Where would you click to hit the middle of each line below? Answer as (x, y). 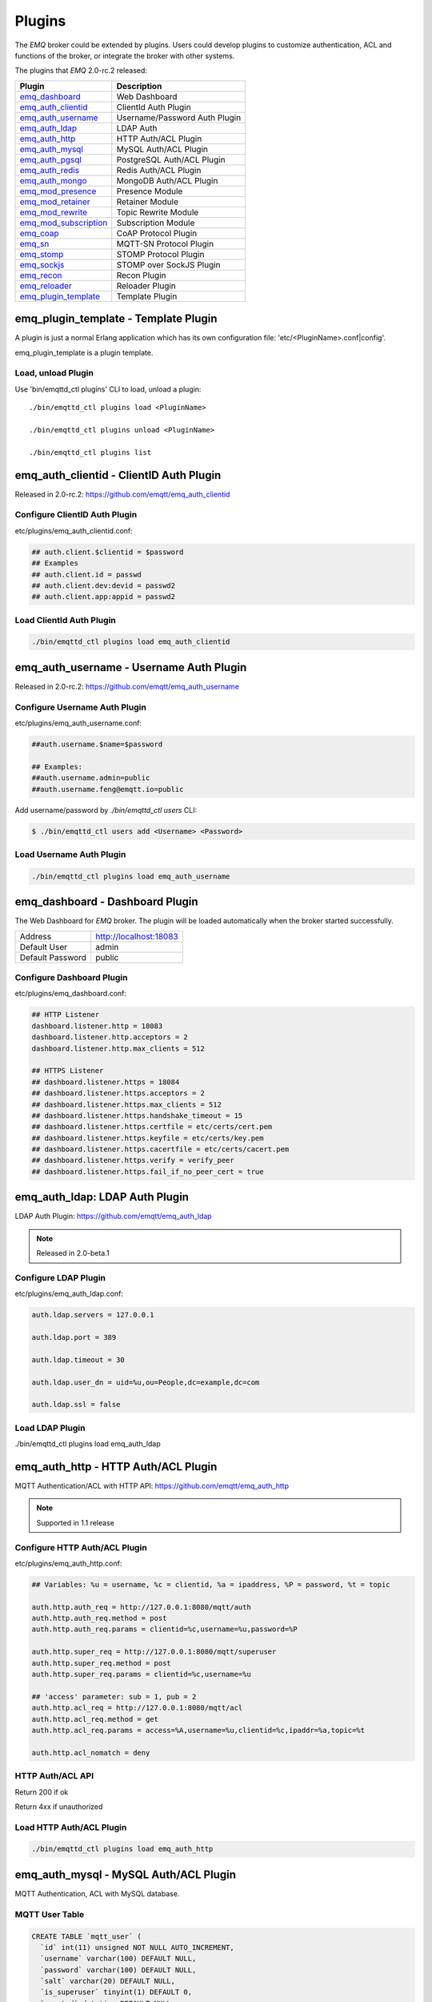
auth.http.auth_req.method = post (99, 1618)
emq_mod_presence (58, 191)
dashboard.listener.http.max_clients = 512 (118, 1048)
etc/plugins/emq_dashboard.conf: (71, 994)
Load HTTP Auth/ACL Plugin (71, 1827)
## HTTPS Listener (68, 1071)
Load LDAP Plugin (50, 1428)
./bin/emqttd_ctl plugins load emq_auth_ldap (88, 1444)
